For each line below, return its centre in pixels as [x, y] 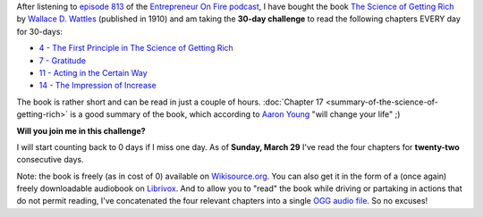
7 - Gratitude [63, 60]
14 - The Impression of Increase [97, 86]
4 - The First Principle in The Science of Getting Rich [136, 48]
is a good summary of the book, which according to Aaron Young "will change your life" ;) [235, 114]
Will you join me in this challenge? [81, 130]
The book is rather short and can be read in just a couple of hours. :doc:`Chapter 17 [170, 102]
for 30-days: [39, 31]
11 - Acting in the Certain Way [93, 72]
